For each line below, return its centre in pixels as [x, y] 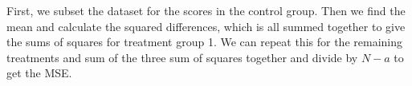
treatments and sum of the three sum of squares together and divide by [182, 57]
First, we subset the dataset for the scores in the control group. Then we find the [206, 10]
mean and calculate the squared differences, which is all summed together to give [206, 26]
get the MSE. [39, 73]
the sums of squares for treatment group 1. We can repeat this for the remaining [204, 42]
